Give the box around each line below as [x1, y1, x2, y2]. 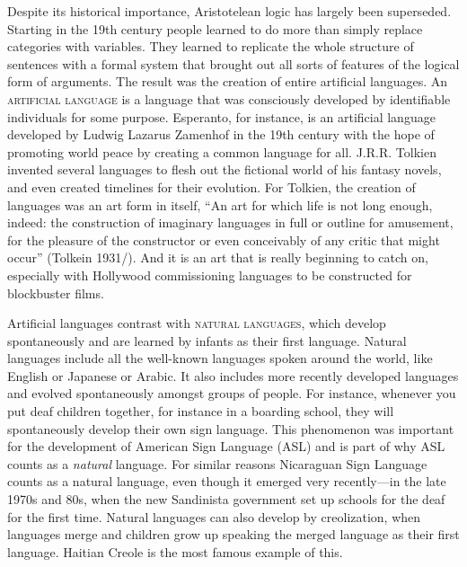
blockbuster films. [7, 283, 104, 302]
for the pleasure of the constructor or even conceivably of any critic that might [7, 230, 440, 249]
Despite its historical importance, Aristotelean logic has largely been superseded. [7, 2, 452, 20]
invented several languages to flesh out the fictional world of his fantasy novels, [7, 160, 442, 179]
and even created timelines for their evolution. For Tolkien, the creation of [7, 177, 416, 196]
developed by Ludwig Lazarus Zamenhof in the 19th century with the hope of [7, 125, 435, 144]
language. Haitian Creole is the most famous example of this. [7, 542, 343, 561]
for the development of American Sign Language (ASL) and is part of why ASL [7, 437, 445, 456]
